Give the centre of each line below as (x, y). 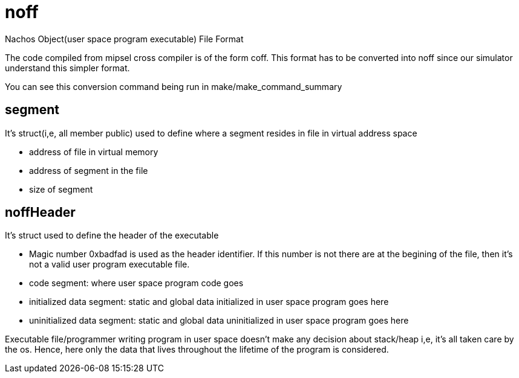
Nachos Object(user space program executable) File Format (124, 39)
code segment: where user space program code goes (136, 283)
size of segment (61, 189)
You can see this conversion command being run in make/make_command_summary (174, 86)
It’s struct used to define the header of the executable (112, 235)
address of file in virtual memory (94, 152)
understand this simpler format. (67, 68)
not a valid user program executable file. (109, 264)
